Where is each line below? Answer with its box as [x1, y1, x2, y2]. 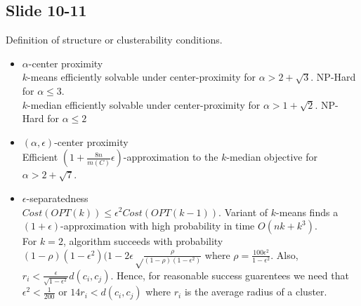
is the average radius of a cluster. [184, 284, 327, 299]
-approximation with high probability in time [60, 218, 255, 233]
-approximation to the [123, 149, 218, 164]
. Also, [270, 247, 298, 262]
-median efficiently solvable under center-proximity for [27, 97, 261, 112]
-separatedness [26, 190, 88, 205]
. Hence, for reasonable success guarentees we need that [110, 267, 349, 282]
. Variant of [218, 204, 268, 219]
